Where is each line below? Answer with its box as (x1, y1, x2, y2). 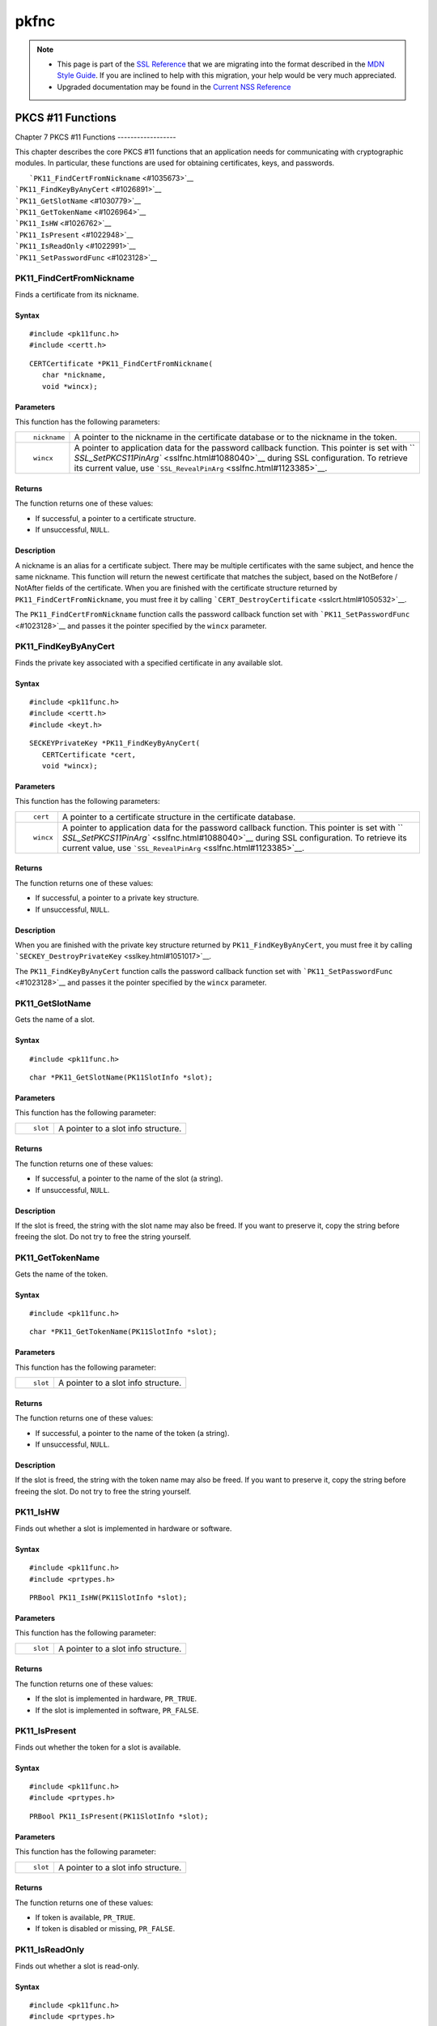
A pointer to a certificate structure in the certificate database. (62, 811, 296, 823)
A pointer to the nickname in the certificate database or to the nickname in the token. (74, 432, 397, 443)
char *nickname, (41, 370, 107, 380)
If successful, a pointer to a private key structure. (35, 893, 200, 903)
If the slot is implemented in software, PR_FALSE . (35, 1705, 199, 1715)
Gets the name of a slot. (15, 1015, 95, 1024)
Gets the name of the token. (15, 1269, 108, 1279)
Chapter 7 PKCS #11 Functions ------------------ (15, 132, 177, 142)
